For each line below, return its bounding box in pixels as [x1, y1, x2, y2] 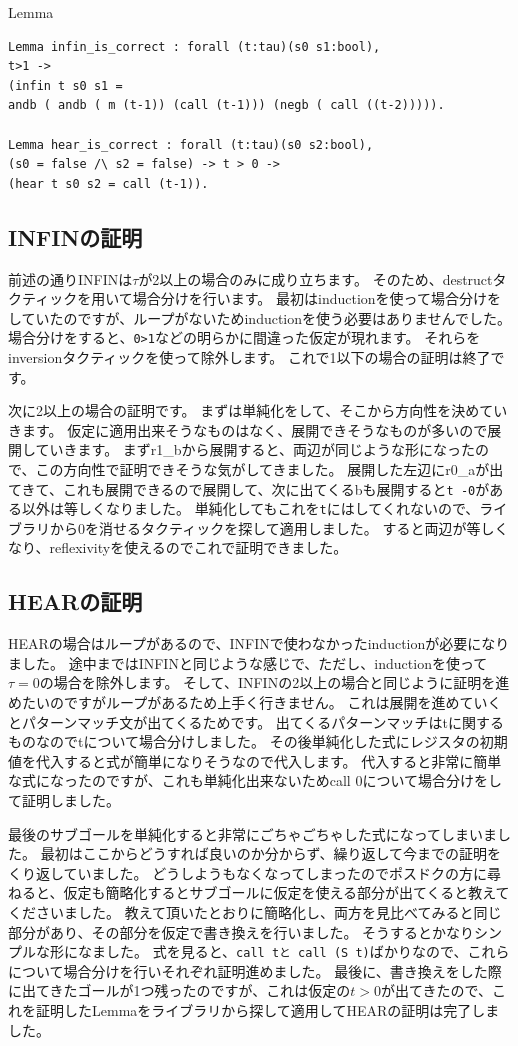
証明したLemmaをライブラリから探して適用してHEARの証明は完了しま [35, 1000, 500, 1020]
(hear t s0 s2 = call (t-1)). [8, 176, 209, 191]
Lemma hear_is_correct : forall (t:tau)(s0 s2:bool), [8, 137, 374, 152]
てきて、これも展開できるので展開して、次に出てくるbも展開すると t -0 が [8, 478, 490, 499]
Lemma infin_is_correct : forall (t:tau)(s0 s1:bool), [8, 39, 381, 54]
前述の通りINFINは [8, 268, 133, 289]
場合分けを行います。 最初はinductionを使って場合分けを [132, 288, 501, 309]
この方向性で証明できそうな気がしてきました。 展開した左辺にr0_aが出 [35, 458, 504, 479]
